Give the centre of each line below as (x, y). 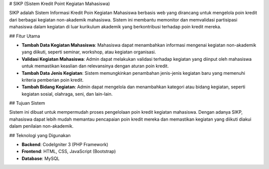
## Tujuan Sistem (27, 103)
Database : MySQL (41, 158)
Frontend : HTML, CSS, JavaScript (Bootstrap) (69, 152)
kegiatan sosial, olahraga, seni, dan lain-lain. (67, 94)
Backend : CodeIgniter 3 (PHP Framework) (65, 145)
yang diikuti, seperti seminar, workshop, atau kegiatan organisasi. (89, 52)
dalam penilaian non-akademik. (41, 126)
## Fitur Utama (25, 36)
